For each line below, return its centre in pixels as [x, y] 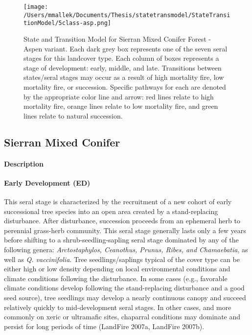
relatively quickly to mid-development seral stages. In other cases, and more [118, 307]
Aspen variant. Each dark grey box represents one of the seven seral [126, 48]
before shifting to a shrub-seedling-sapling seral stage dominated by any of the [121, 240]
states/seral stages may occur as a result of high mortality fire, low [124, 77]
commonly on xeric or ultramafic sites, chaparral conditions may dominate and [122, 317]
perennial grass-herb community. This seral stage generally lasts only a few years [125, 230]
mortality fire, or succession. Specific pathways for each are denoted [125, 86]
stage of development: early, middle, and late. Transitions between [123, 67]
